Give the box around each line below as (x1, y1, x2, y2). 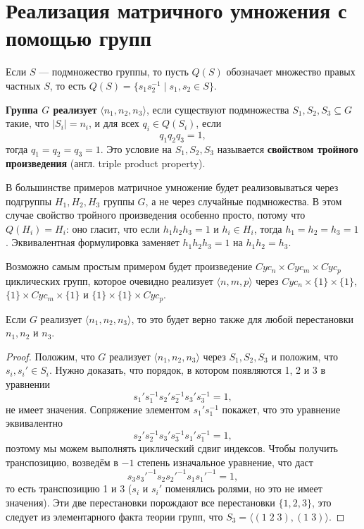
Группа (6, 102, 38, 116)
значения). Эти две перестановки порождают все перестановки (6, 494, 275, 509)
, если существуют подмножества (146, 102, 289, 116)
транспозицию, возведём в (6, 454, 118, 469)
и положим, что (271, 348, 339, 363)
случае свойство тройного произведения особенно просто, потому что (6, 207, 306, 222)
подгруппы (6, 193, 52, 208)
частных (6, 78, 41, 92)
